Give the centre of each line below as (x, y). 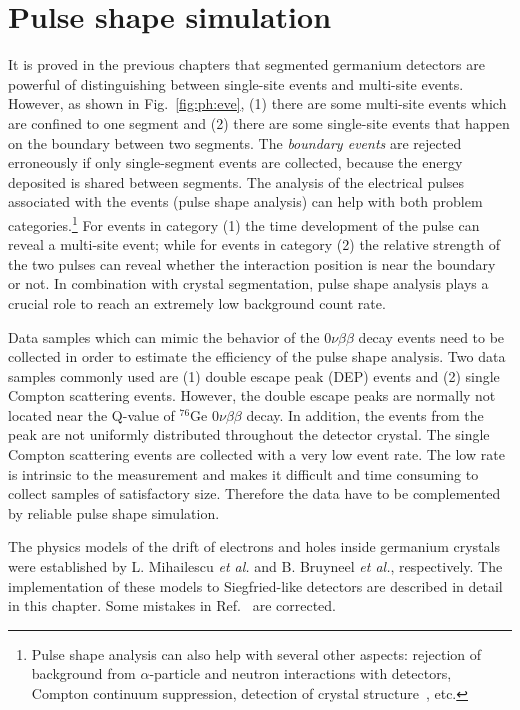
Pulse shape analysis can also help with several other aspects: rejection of (256, 653)
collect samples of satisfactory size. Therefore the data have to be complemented (254, 493)
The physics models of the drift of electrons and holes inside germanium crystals (254, 546)
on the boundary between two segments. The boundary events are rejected (235, 142)
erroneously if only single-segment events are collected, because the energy (235, 162)
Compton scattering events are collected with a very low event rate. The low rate (256, 454)
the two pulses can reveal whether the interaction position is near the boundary (252, 263)
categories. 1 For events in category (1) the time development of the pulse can (244, 223)
